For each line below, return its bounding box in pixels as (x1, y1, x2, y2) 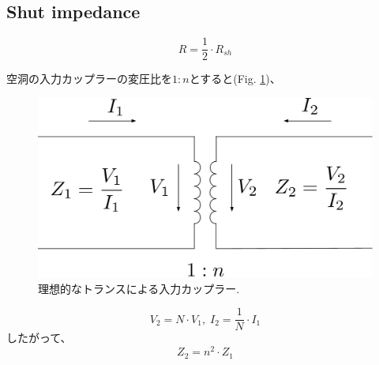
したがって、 (6, 329, 72, 346)
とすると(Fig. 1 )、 (189, 70, 281, 87)
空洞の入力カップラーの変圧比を (6, 70, 172, 87)
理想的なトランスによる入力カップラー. (38, 280, 240, 296)
